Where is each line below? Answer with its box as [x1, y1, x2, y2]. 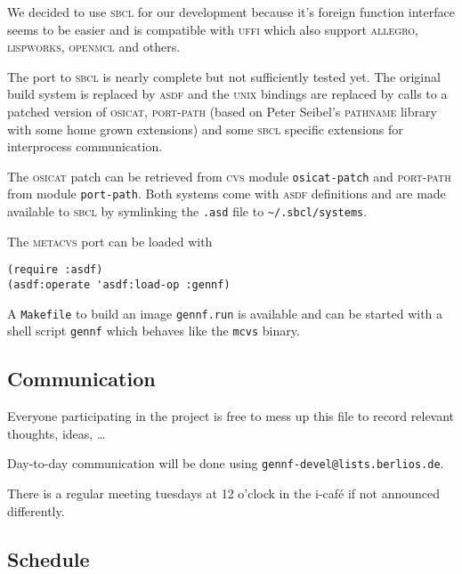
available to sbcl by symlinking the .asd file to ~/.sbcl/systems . [7, 202, 368, 221]
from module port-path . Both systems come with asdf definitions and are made [7, 184, 446, 203]
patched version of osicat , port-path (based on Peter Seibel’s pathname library [7, 101, 437, 120]
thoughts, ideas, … [7, 424, 106, 442]
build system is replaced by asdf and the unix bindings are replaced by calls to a [7, 85, 448, 103]
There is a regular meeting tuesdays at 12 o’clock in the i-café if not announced [7, 483, 441, 502]
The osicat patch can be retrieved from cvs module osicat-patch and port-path [7, 166, 451, 185]
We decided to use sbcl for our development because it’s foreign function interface [7, 3, 455, 20]
